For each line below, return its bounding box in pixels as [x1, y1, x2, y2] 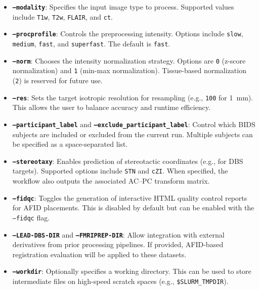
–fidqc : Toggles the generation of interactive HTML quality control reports [12, 192, 247, 203]
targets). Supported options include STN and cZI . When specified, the [12, 165, 228, 176]
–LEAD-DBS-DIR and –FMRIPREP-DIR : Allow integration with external [12, 229, 225, 240]
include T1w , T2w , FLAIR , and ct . [12, 11, 113, 22]
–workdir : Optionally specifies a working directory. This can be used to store [12, 266, 251, 276]
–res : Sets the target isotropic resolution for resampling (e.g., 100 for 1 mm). [12, 92, 253, 102]
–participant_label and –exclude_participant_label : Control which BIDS [12, 119, 255, 129]
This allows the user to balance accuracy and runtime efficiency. [12, 102, 210, 112]
